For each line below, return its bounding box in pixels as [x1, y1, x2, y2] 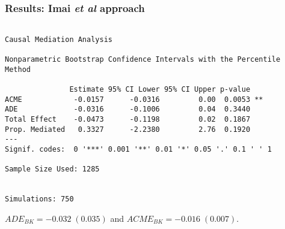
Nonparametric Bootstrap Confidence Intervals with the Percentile [5, 55, 281, 64]
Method [5, 65, 31, 74]
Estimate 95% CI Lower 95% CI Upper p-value [69, 85, 251, 94]
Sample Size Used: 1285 [5, 165, 100, 174]
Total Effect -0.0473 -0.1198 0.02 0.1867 [5, 115, 251, 124]
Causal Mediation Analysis [5, 35, 112, 44]
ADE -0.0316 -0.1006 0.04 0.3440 [5, 105, 251, 114]
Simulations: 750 [5, 195, 74, 204]
